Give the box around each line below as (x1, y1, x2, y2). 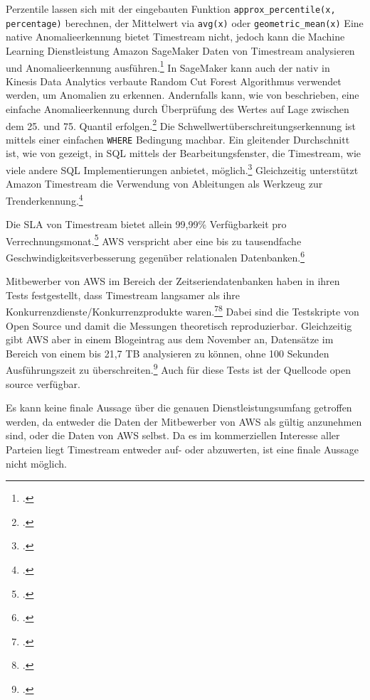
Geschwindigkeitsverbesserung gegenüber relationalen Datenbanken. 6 (6, 247, 305, 264)
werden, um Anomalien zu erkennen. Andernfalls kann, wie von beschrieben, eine (6, 87, 359, 102)
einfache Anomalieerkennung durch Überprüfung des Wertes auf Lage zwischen (6, 101, 349, 116)
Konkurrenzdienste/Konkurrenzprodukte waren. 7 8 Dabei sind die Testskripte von (6, 302, 359, 319)
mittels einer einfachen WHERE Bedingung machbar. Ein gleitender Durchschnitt (6, 131, 350, 146)
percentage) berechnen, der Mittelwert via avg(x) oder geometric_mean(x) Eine (6, 15, 364, 30)
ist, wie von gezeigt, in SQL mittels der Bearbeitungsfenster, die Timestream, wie (6, 146, 361, 161)
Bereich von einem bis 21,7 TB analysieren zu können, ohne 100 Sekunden (6, 345, 329, 360)
